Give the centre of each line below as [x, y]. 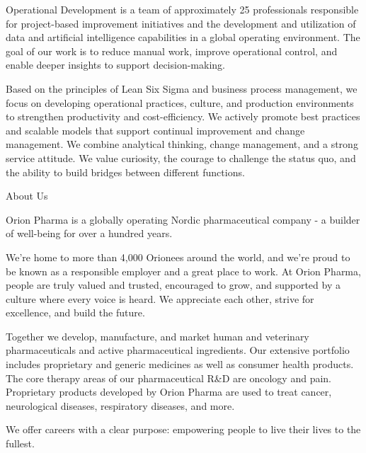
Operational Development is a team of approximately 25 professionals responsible [182, 9]
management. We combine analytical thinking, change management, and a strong [182, 144]
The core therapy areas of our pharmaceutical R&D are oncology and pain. [168, 378]
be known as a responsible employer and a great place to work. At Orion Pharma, [183, 271]
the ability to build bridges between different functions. [125, 172]
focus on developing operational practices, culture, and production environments [180, 102]
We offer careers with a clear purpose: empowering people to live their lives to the [183, 429]
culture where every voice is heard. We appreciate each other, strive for [160, 298]
